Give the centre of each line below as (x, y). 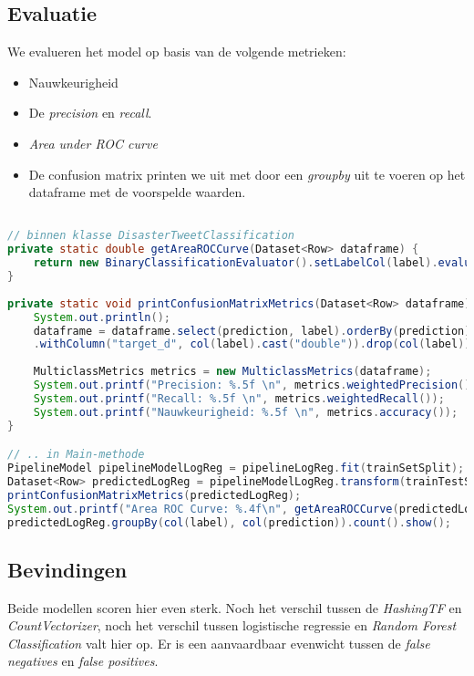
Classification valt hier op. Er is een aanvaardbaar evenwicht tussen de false (219, 643)
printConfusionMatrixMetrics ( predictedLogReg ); (155, 495)
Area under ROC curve (93, 143)
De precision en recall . (90, 113)
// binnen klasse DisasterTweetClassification (151, 236)
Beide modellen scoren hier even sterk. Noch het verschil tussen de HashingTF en (235, 607)
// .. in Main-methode (76, 455)
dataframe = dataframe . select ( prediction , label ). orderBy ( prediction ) (252, 331)
